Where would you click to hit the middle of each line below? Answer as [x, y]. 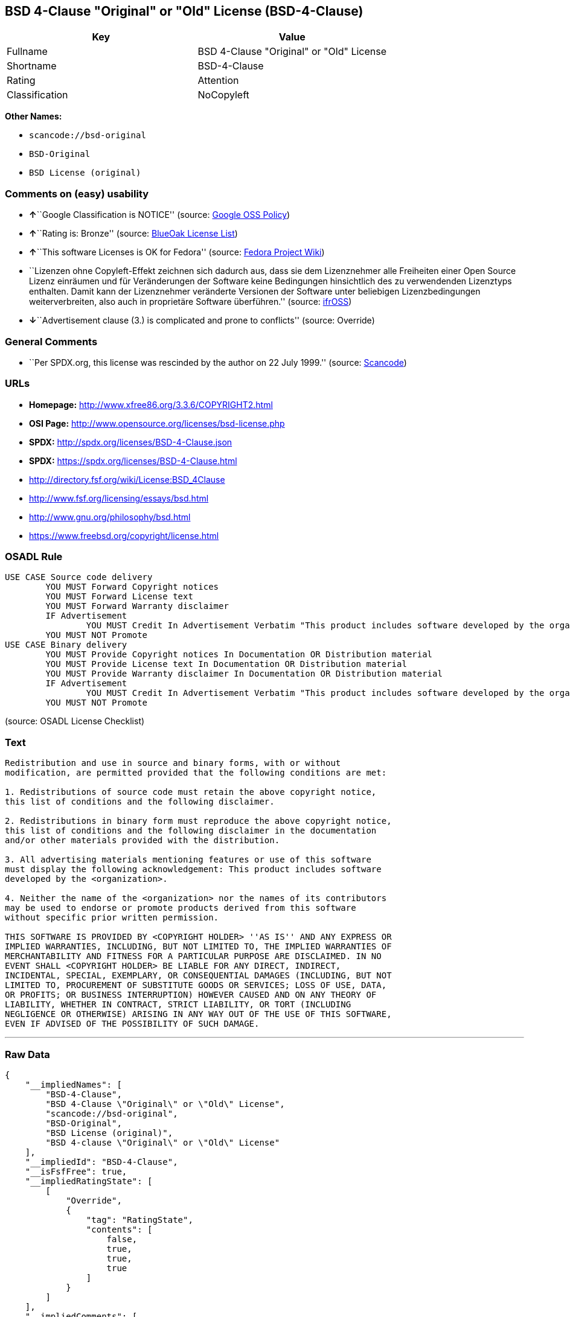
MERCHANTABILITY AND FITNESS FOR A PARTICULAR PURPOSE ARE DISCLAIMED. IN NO [193, 956]
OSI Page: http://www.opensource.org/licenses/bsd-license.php [157, 423]
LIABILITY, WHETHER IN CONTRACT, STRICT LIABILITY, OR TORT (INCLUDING [178, 1005]
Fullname [27, 52]
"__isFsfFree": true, [76, 1171]
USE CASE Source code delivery [79, 577]
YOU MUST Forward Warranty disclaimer [137, 606]
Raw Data [27, 1054]
